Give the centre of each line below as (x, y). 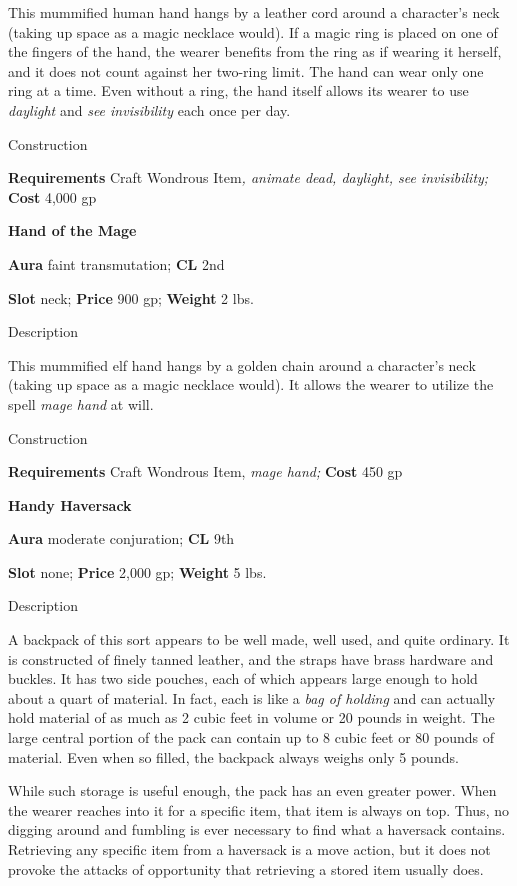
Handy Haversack (70, 504)
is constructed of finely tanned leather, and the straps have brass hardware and (251, 658)
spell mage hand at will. (81, 403)
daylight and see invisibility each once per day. (149, 109)
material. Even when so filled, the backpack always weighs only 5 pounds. (233, 756)
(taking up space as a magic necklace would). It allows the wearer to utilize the (251, 384)
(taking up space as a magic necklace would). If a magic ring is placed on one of (253, 31)
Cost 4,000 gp (52, 196)
